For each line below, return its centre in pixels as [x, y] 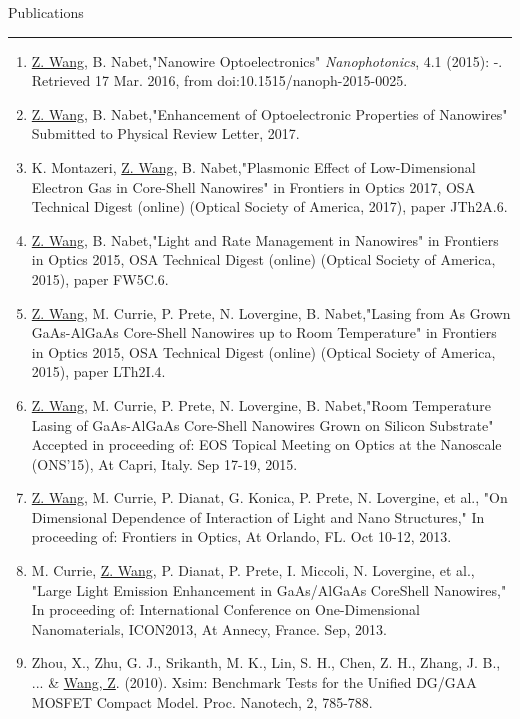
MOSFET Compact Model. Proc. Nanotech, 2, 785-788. [202, 701]
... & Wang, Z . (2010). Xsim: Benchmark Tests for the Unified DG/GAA [254, 682]
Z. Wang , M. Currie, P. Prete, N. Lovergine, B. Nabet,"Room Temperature [261, 404]
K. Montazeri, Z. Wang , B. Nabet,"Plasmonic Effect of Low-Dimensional [253, 166]
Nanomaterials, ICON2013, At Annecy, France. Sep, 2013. [209, 628]
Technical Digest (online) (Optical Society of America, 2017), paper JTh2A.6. [269, 206]
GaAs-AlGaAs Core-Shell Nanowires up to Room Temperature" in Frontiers [264, 332]
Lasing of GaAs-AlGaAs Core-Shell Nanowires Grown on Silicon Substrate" [262, 424]
